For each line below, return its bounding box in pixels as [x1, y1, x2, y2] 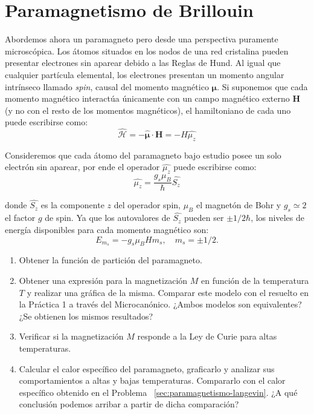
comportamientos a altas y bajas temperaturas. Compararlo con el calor [19, 374, 286, 387]
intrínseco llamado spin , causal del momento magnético [5, 80, 209, 93]
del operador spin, [114, 199, 181, 211]
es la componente [40, 199, 104, 211]
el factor [5, 211, 36, 224]
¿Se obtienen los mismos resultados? [19, 309, 153, 322]
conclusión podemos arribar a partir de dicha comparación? [19, 398, 239, 410]
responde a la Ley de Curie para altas [137, 330, 277, 343]
